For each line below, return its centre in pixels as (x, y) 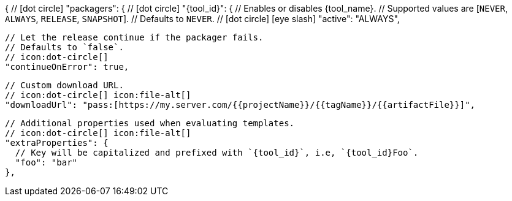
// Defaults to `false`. (64, 47)
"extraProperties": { (57, 143)
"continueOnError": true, (67, 67)
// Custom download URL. (64, 85)
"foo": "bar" (46, 162)
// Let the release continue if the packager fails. (134, 37)
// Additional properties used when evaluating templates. (150, 123)
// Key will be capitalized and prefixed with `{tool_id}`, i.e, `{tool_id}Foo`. (217, 153)
